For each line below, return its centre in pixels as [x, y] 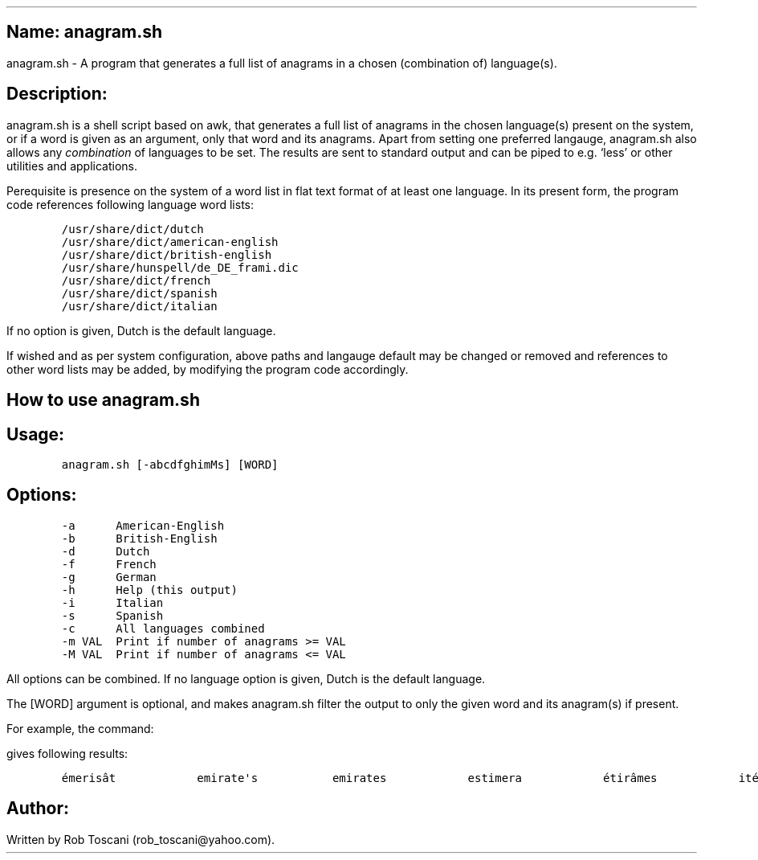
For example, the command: [80, 728]
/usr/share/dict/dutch [132, 229]
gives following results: [67, 753]
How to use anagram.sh [103, 400]
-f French [109, 564]
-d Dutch [106, 551]
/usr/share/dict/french [136, 280]
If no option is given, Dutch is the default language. [141, 330]
